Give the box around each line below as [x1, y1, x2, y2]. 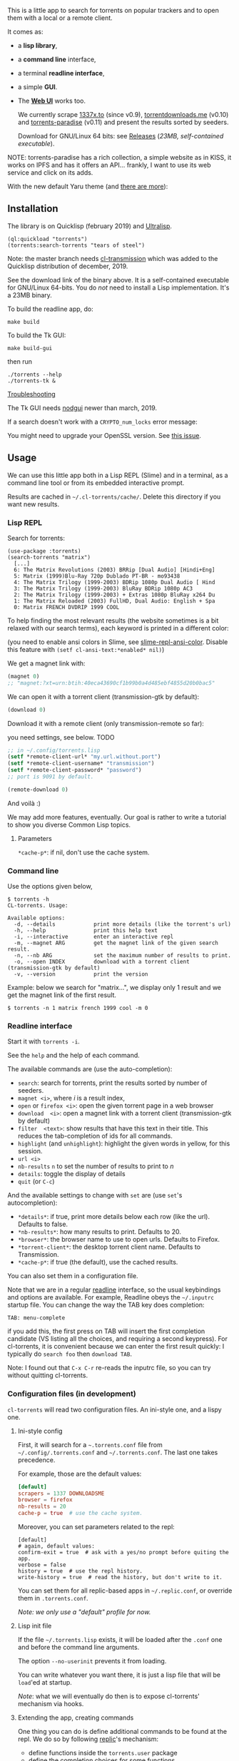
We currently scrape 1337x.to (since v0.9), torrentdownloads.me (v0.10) [17, 111, 229, 118]
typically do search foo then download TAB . [7, 1349, 132, 1358]
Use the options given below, [7, 882, 93, 891]
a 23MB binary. [7, 290, 52, 299]
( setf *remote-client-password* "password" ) [7, 767, 142, 774]
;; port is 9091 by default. [7, 773, 94, 780]
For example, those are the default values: [17, 1469, 142, 1478]
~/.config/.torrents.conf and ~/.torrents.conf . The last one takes [17, 1448, 218, 1456]
